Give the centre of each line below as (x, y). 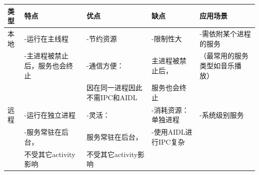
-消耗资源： (170, 109)
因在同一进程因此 (114, 87)
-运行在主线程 (46, 38)
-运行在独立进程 (50, 114)
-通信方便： (105, 65)
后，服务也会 (45, 65)
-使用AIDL (168, 132)
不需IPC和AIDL (112, 97)
